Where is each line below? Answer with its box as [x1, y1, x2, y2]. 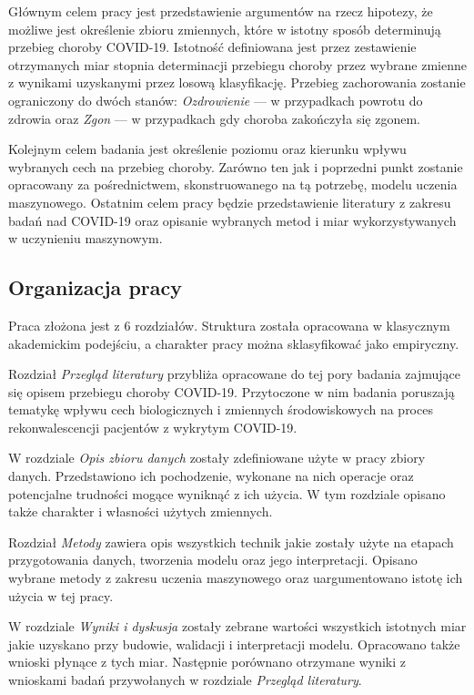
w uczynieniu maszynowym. [8, 229, 163, 248]
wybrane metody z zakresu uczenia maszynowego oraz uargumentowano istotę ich [8, 568, 463, 588]
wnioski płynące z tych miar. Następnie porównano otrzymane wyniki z [8, 652, 407, 671]
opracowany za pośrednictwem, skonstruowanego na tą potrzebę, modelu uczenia [8, 175, 458, 194]
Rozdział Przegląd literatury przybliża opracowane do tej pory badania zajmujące [8, 364, 460, 383]
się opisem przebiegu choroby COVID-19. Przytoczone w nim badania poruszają [8, 382, 455, 401]
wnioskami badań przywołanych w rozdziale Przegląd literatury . [8, 670, 362, 690]
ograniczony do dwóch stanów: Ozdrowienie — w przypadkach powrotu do [8, 90, 423, 109]
